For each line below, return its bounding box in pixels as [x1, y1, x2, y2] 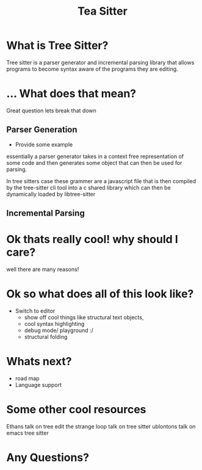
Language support [15, 381, 62, 388]
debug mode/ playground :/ [24, 327, 93, 334]
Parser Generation [6, 125, 78, 135]
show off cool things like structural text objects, [24, 313, 144, 321]
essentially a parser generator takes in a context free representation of [6, 153, 184, 160]
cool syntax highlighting [24, 320, 85, 327]
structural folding [24, 333, 68, 340]
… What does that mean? [6, 87, 137, 101]
